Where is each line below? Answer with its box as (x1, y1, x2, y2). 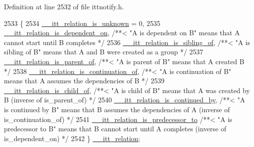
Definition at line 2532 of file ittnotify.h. (4, 1, 124, 11)
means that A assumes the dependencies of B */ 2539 (4, 75, 164, 86)
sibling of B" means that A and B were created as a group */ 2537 (4, 47, 203, 57)
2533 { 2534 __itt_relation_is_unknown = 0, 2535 (4, 18, 161, 28)
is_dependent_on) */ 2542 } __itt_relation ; (4, 133, 140, 143)
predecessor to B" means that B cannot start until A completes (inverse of (4, 123, 227, 134)
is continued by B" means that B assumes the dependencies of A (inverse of (4, 104, 230, 114)
